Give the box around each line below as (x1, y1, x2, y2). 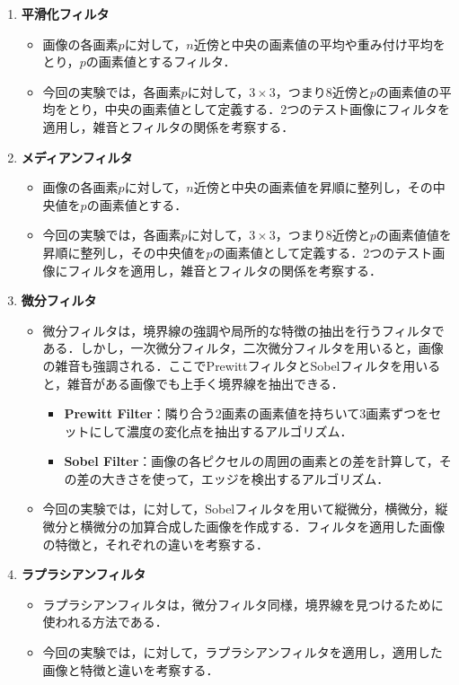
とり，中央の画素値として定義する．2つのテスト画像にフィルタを (67, 100, 450, 119)
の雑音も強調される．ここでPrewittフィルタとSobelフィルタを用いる (42, 356, 441, 374)
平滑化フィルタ (21, 4, 110, 22)
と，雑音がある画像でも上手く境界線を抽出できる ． (42, 373, 344, 392)
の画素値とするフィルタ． (85, 52, 236, 71)
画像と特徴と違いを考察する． (42, 660, 219, 679)
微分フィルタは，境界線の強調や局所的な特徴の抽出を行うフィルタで (42, 321, 445, 339)
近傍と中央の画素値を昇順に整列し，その (193, 178, 433, 197)
